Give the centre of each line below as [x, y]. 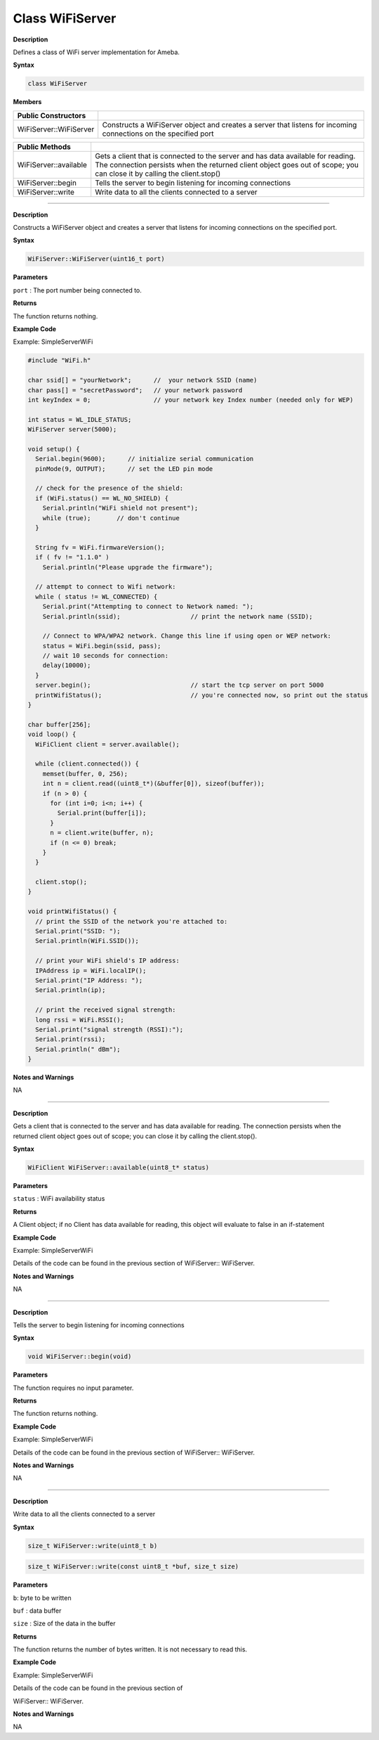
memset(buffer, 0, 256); [85, 774]
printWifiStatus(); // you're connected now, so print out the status [202, 695]
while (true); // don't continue [111, 518]
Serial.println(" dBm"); [78, 1049]
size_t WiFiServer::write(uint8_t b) [93, 1546]
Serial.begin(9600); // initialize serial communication [145, 459]
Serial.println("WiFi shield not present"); [120, 508]
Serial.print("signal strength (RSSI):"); [109, 1029]
